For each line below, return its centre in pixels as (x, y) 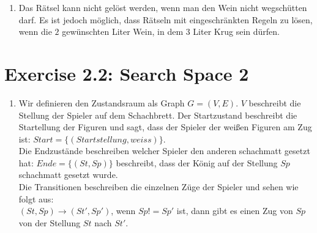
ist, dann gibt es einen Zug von (235, 211)
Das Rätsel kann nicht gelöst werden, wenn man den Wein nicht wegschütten (163, 7)
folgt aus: (36, 198)
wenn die (35, 31)
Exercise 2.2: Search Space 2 (127, 73)
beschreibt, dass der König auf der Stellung (197, 162)
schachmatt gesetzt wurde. (68, 175)
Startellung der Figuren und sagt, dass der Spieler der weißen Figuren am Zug (165, 127)
